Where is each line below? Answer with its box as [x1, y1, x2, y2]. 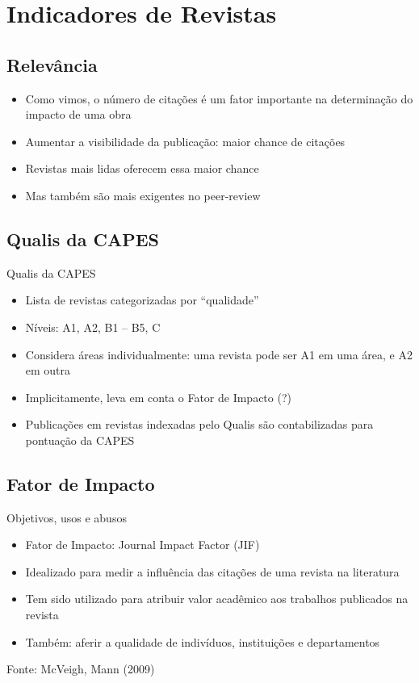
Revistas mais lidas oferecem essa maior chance [25, 160, 259, 177]
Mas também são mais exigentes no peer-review [25, 186, 261, 203]
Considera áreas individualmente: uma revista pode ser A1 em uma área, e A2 [25, 346, 413, 362]
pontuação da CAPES [25, 431, 135, 448]
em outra [25, 362, 71, 379]
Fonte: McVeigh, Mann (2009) [6, 660, 155, 677]
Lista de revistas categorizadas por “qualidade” [25, 291, 259, 308]
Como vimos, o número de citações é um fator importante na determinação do [25, 90, 413, 107]
